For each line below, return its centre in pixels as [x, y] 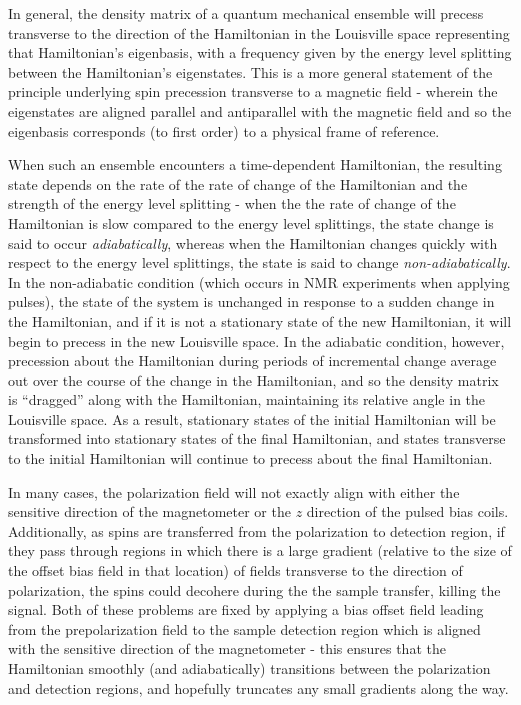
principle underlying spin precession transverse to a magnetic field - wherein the [253, 91]
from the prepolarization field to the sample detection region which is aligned [244, 628]
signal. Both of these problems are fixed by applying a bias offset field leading [246, 609]
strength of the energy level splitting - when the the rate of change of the [232, 203]
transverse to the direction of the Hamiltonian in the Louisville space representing [259, 32]
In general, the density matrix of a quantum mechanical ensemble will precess [246, 13]
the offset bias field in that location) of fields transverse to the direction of [235, 570]
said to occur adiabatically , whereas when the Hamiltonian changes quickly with [253, 242]
